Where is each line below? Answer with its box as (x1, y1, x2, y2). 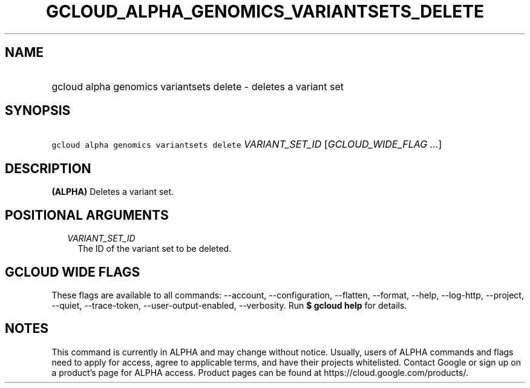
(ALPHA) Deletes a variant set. (51, 186, 174, 197)
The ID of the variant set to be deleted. (77, 243, 232, 254)
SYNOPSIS (5, 103, 71, 119)
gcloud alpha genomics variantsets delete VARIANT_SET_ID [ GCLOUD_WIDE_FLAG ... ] (51, 138, 442, 151)
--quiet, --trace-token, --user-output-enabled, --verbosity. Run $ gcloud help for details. (51, 300, 407, 311)
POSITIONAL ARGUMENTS (5, 207, 169, 223)
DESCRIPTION (5, 160, 91, 176)
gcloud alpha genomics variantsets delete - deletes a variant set (51, 80, 344, 93)
